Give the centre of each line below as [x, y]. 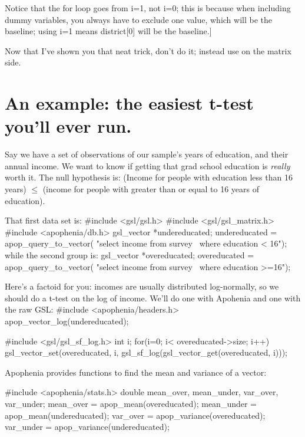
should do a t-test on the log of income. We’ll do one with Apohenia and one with [153, 298]
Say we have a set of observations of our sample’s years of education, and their [147, 154]
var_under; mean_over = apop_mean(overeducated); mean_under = [131, 403]
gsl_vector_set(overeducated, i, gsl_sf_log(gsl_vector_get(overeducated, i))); [146, 352]
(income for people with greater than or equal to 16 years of [151, 189]
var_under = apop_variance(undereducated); [87, 427]
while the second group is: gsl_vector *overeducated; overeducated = [130, 255]
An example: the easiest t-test [129, 103]
